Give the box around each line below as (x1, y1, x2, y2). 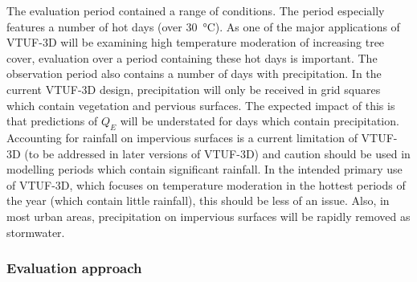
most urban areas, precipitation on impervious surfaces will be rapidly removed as (6, 207, 411, 224)
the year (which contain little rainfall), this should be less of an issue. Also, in (6, 192, 390, 209)
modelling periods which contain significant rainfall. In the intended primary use (6, 161, 403, 178)
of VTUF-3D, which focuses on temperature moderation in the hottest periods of (6, 176, 406, 193)
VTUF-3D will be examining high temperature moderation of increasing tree (6, 34, 385, 51)
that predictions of (6, 112, 98, 129)
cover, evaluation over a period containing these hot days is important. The (6, 49, 378, 66)
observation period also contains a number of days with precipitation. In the (6, 65, 382, 82)
